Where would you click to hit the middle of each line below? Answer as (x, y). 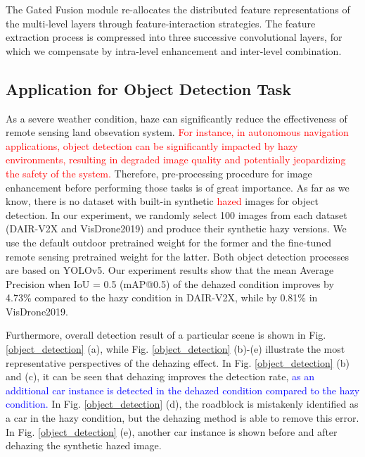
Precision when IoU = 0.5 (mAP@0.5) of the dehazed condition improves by (170, 283)
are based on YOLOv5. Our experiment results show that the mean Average (170, 270)
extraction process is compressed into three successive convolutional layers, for (174, 37)
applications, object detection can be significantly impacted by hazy (152, 145)
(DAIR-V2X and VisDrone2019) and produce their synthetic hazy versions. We (176, 228)
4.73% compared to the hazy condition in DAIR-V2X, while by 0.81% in (162, 298)
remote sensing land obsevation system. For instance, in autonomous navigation (177, 132)
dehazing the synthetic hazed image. (84, 445)
